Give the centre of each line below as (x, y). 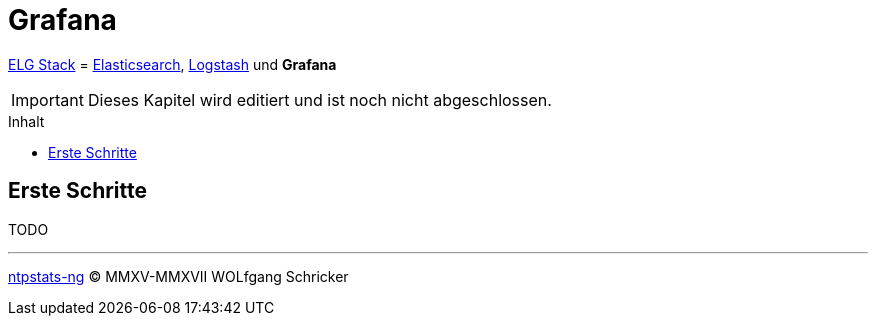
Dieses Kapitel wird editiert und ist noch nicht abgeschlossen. (319, 99)
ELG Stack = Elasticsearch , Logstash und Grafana (172, 64)
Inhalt (26, 121)
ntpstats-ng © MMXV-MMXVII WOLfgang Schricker (178, 276)
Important (47, 99)
